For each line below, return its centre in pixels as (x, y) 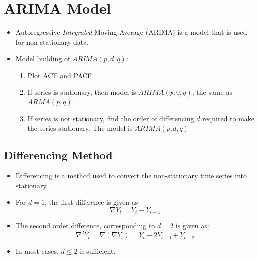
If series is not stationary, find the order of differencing (111, 118)
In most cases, (37, 251)
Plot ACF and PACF (60, 75)
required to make (228, 118)
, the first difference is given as (91, 202)
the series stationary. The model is (80, 128)
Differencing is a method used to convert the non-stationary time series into (131, 176)
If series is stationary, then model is (82, 92)
